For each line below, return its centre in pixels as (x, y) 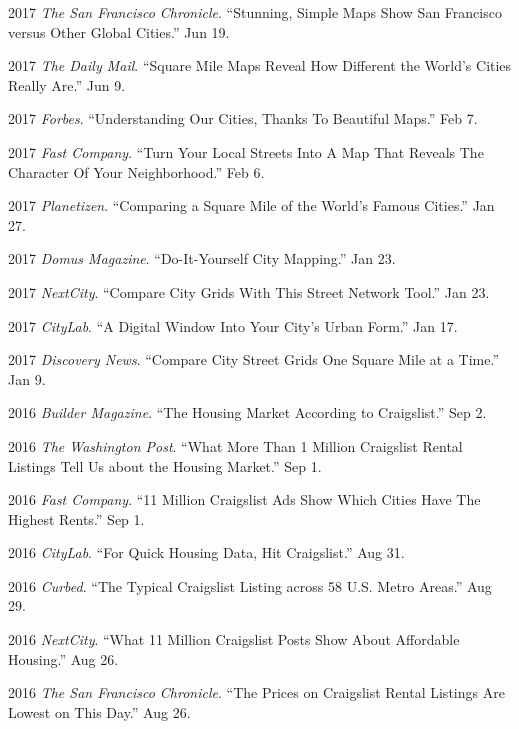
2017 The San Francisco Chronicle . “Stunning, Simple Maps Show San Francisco (255, 12)
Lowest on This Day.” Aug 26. (99, 711)
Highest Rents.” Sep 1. (76, 518)
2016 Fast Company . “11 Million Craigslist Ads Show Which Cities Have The (244, 499)
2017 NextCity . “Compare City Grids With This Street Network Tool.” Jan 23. (249, 291)
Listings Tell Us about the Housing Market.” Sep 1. (165, 465)
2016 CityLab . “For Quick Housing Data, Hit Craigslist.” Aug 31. (206, 552)
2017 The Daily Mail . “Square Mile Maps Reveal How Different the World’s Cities (260, 65)
